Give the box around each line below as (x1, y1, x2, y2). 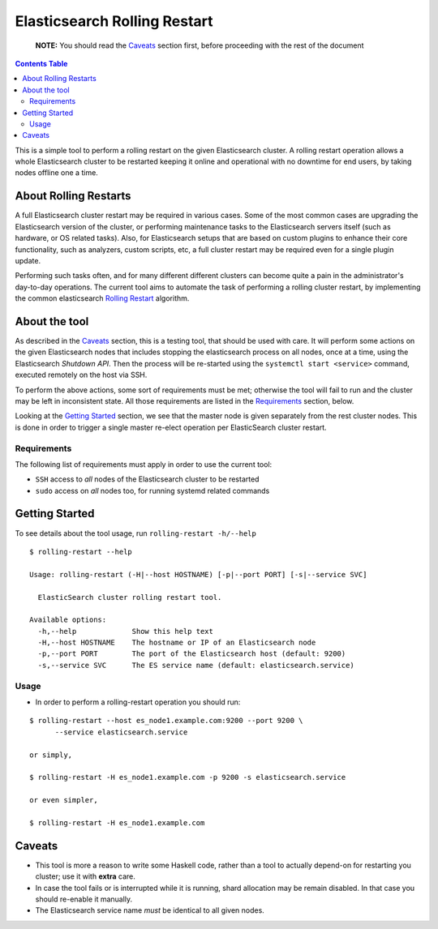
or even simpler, (29, 795, 98, 805)
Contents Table (15, 58, 68, 68)
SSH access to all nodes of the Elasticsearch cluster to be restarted (35, 474, 260, 484)
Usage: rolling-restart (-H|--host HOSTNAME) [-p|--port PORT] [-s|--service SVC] (29, 570, 367, 579)
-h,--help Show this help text (37, 627, 214, 636)
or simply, (29, 750, 73, 760)
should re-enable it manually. (35, 894, 133, 904)
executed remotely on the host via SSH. (15, 370, 148, 380)
